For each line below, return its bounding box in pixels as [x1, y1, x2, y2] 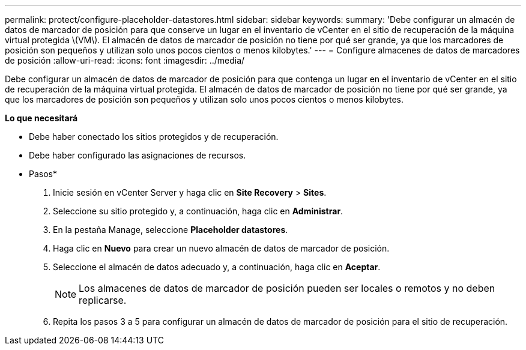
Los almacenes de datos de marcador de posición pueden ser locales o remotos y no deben [79, 282, 495, 294]
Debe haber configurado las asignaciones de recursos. [29, 150, 246, 160]
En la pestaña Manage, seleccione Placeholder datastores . [53, 225, 288, 235]
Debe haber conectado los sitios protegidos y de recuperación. [29, 131, 279, 142]
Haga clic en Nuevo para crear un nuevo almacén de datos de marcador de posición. [53, 243, 390, 253]
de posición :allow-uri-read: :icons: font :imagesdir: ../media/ [5, 55, 245, 65]
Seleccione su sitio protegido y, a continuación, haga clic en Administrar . [53, 206, 343, 216]
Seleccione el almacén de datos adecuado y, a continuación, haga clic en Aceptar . [53, 262, 381, 272]
